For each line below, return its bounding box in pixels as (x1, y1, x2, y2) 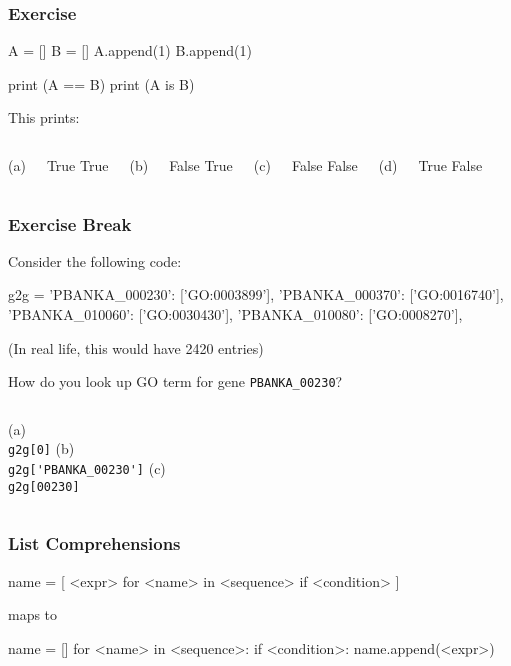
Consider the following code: (8, 250, 182, 271)
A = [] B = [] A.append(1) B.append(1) (8, 40, 252, 61)
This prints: (8, 107, 80, 128)
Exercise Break (8, 211, 132, 236)
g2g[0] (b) (8, 438, 75, 459)
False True (169, 155, 233, 175)
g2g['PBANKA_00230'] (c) (8, 458, 166, 479)
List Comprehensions (8, 531, 181, 556)
